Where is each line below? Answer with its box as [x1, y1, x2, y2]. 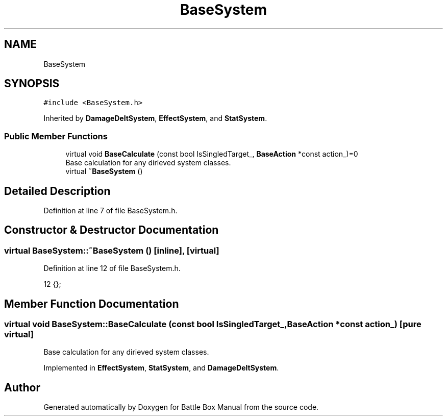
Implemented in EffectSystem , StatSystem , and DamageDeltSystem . [43, 363, 279, 373]
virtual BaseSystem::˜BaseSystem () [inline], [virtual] [4, 245, 219, 256]
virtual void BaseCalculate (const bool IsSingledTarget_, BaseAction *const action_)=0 [65, 150, 358, 159]
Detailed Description [4, 184, 111, 197]
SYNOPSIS [4, 77, 60, 90]
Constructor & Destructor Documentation [4, 224, 219, 237]
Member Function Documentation [4, 297, 179, 310]
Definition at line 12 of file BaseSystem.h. [43, 264, 181, 273]
